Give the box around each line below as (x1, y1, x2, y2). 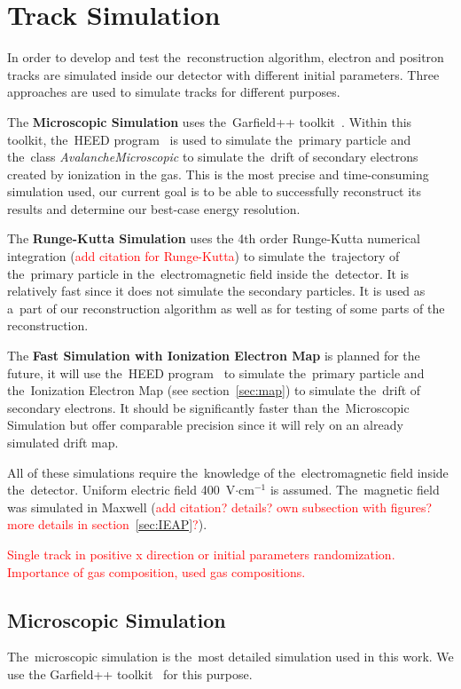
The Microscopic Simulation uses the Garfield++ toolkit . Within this (7, 112, 412, 131)
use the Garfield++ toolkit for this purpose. (7, 664, 253, 683)
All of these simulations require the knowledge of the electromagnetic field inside (7, 463, 449, 481)
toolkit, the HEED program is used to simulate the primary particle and (7, 130, 411, 148)
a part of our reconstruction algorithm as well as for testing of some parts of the (7, 298, 445, 317)
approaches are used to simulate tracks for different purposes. (7, 83, 340, 101)
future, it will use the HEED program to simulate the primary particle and (7, 363, 425, 382)
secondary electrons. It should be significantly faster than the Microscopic (7, 398, 410, 416)
